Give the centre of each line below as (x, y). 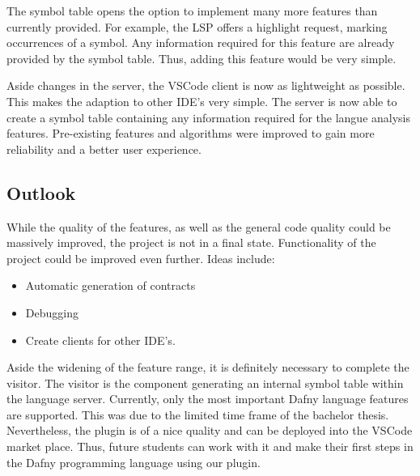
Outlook (41, 192)
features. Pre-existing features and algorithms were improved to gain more (191, 133)
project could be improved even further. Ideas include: (141, 258)
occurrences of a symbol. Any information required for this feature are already (201, 42)
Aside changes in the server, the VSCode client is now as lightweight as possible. (206, 85)
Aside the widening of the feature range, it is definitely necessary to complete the (208, 367)
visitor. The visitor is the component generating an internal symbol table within (205, 382)
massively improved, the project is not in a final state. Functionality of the (191, 242)
